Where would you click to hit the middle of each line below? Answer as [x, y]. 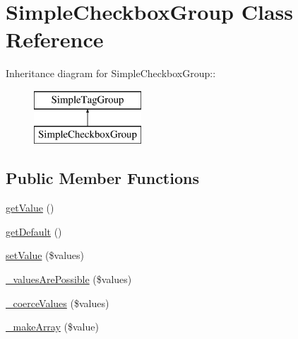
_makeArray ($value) [52, 327]
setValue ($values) [45, 255]
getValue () [30, 208]
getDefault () [34, 231]
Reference [55, 39]
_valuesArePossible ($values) [69, 279]
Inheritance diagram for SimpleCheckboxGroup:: [111, 73]
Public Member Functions [102, 178]
